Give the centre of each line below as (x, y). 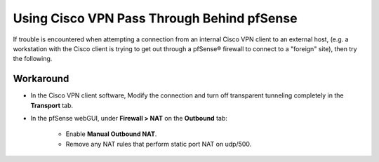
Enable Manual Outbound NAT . (111, 134)
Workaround (41, 79)
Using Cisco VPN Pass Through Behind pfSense (155, 18)
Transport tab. (52, 105)
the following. (33, 59)
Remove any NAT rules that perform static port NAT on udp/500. (159, 144)
